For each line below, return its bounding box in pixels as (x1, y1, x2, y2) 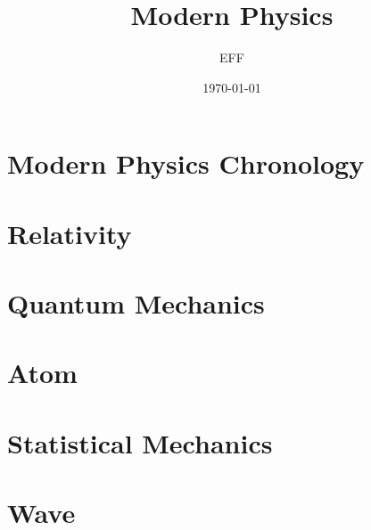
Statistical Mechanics (7, 424, 273, 461)
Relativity (7, 215, 132, 251)
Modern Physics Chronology (7, 145, 365, 182)
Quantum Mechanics (7, 285, 265, 322)
